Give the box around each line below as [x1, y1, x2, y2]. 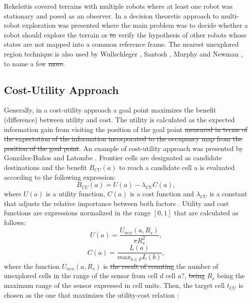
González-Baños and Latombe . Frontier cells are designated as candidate [4, 152, 222, 163]
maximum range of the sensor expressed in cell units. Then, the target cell [4, 280, 225, 290]
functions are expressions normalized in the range [4, 208, 151, 218]
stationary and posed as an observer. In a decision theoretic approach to [4, 10, 219, 20]
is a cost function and [130, 189, 194, 199]
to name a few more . [4, 58, 65, 68]
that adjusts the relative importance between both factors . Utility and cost [4, 198, 229, 208]
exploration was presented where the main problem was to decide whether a [22, 20, 248, 30]
